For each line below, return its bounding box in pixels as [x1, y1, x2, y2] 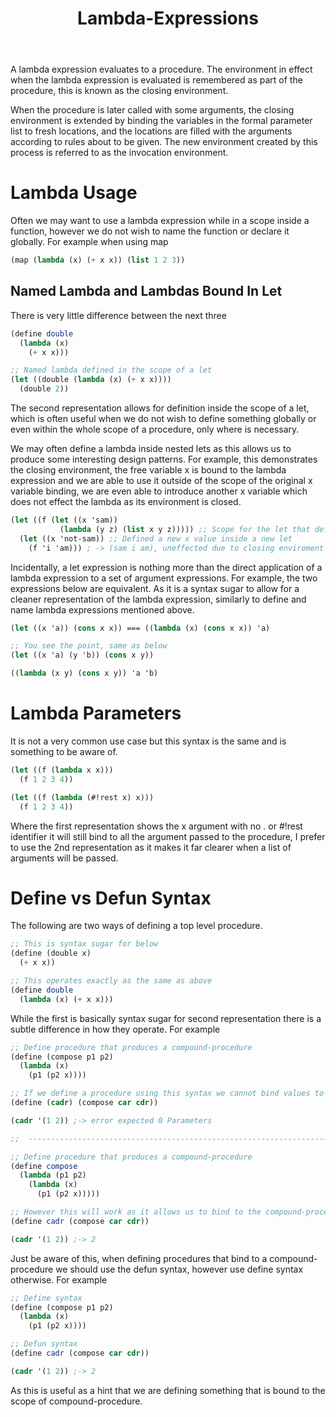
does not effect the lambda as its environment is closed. [10, 496, 242, 508]
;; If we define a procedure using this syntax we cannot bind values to [10, 1088, 325, 1099]
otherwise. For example [10, 1273, 108, 1286]
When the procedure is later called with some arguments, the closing [10, 104, 295, 116]
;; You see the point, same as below [10, 641, 168, 651]
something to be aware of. [10, 746, 118, 757]
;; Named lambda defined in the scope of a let [10, 365, 213, 376]
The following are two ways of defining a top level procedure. [10, 920, 263, 932]
